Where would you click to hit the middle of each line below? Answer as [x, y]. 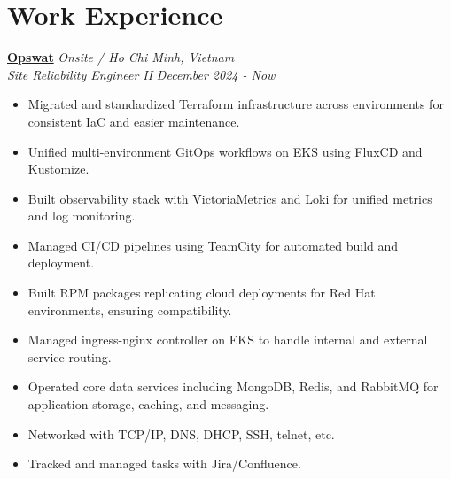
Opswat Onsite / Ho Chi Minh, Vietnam [121, 57]
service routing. [70, 356]
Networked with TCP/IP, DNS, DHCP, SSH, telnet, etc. [181, 433]
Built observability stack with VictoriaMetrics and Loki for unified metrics [230, 198]
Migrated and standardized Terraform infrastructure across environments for [236, 104]
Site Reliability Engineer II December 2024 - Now [141, 74]
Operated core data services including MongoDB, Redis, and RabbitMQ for [233, 386]
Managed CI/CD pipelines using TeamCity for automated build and [213, 245]
